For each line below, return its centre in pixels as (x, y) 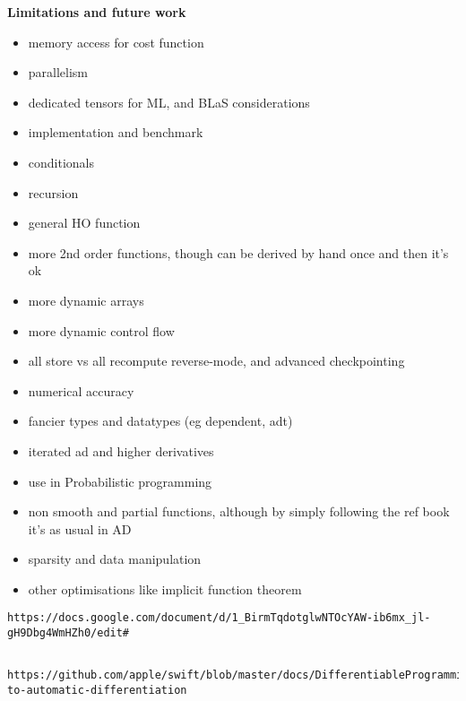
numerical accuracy (81, 390)
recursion (53, 192)
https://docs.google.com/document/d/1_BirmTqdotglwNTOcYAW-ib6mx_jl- (219, 618)
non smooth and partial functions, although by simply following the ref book (239, 511)
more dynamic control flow (101, 330)
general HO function (84, 223)
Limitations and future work (97, 12)
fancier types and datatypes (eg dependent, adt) (160, 421)
